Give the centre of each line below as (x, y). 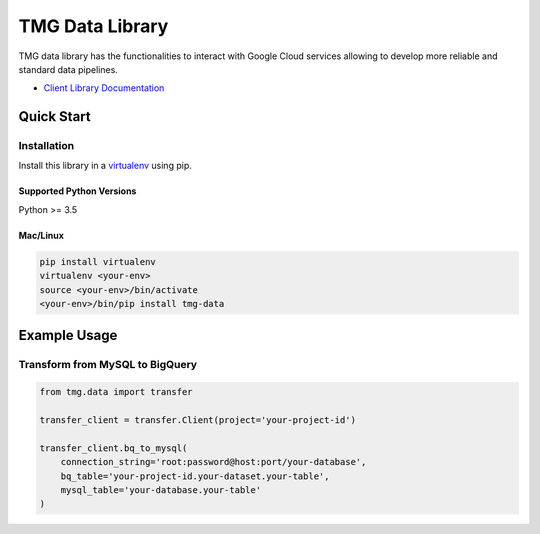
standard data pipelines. (68, 69)
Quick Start (54, 116)
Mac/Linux (41, 235)
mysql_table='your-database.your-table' (161, 489)
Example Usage (68, 335)
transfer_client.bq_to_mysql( (113, 448)
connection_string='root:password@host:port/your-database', (213, 462)
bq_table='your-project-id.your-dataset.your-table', (195, 476)
